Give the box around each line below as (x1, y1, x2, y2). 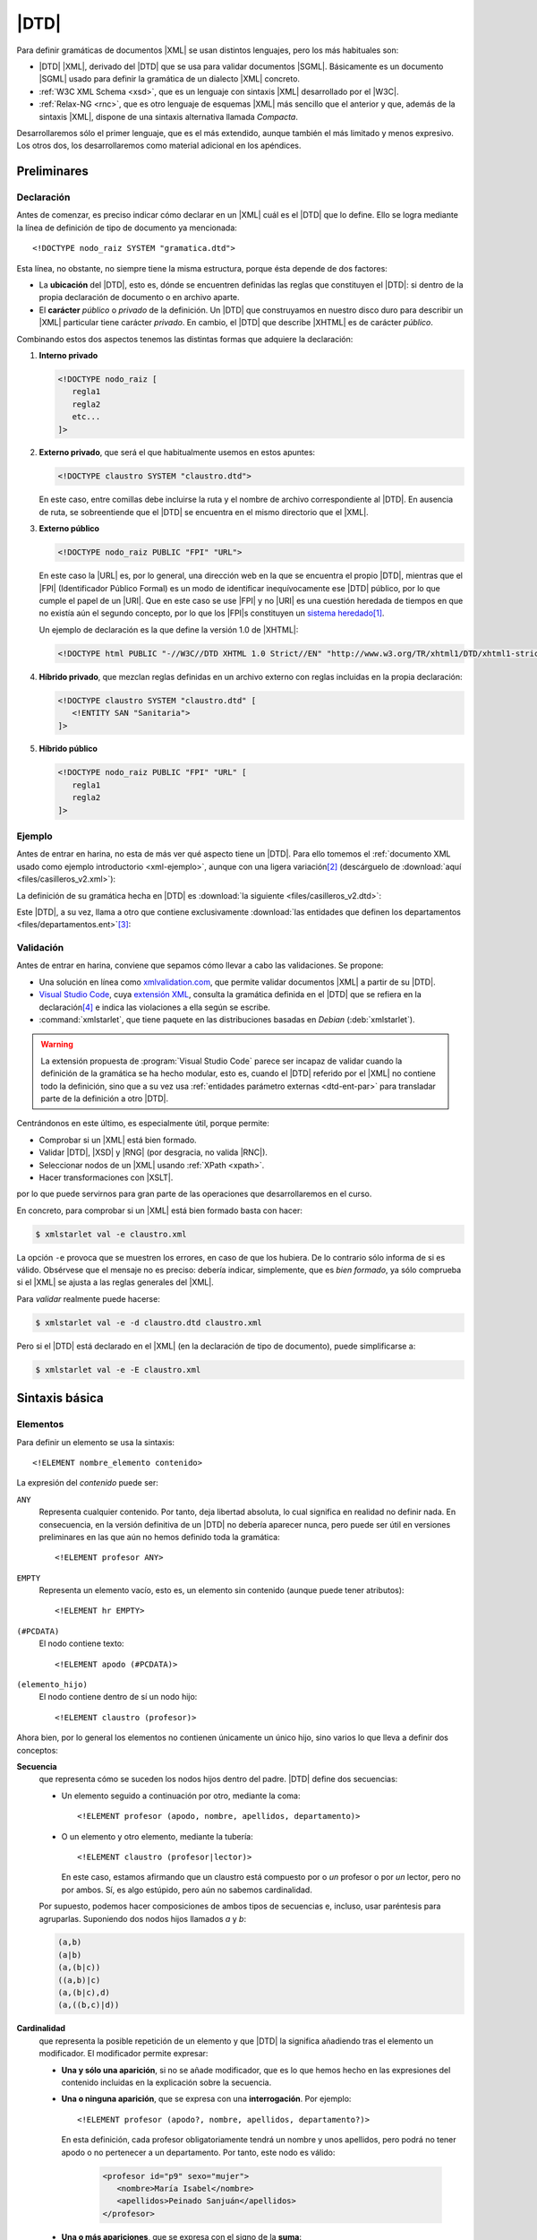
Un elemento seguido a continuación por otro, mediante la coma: (61, 1790, 301, 1801)
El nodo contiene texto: (38, 1638, 124, 1649)
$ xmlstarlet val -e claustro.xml (35, 1228, 187, 1239)
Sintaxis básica (16, 1391, 104, 1406)
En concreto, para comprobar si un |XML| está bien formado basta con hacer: (16, 1205, 303, 1216)
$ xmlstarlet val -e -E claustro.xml (35, 1365, 201, 1374)
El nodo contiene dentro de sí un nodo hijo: (38, 1692, 198, 1702)
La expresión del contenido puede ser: (16, 1478, 158, 1488)
